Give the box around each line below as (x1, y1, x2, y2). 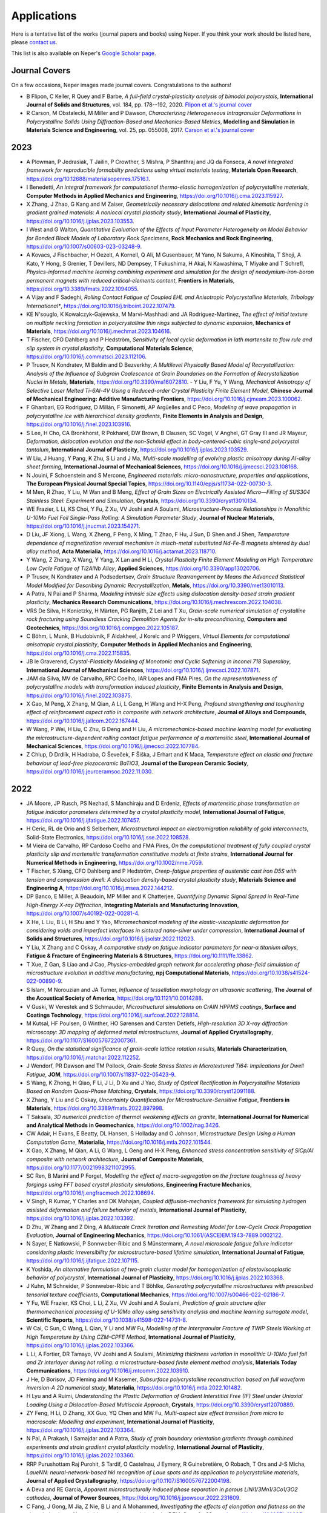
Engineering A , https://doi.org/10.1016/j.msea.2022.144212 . (26, 884, 174, 892)
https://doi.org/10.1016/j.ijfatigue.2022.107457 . (26, 816, 140, 824)
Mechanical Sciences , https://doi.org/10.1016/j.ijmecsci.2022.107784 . (26, 743, 200, 750)
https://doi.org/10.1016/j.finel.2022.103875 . (26, 692, 133, 699)
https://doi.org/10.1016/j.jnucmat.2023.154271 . (26, 522, 140, 530)
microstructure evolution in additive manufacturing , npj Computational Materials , (26, 969, 231, 976)
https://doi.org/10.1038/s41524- (231, 969, 311, 976)
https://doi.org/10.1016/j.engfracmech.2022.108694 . (26, 1189, 156, 1196)
